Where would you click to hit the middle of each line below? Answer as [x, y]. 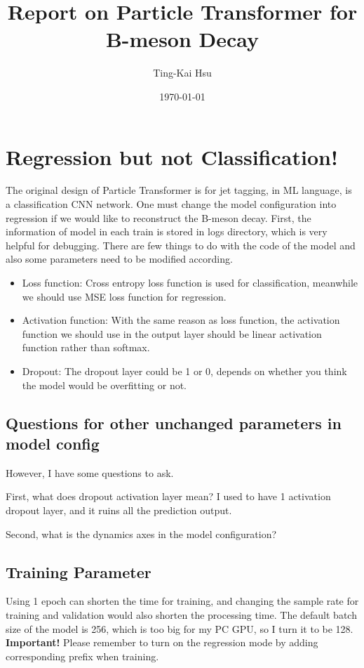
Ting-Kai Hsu [182, 73]
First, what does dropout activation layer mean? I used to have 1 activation [168, 496]
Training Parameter [79, 571]
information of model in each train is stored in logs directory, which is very [167, 231]
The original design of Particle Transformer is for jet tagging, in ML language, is [179, 190]
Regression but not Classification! [172, 156]
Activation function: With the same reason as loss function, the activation [181, 320]
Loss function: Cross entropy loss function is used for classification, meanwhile [190, 282]
